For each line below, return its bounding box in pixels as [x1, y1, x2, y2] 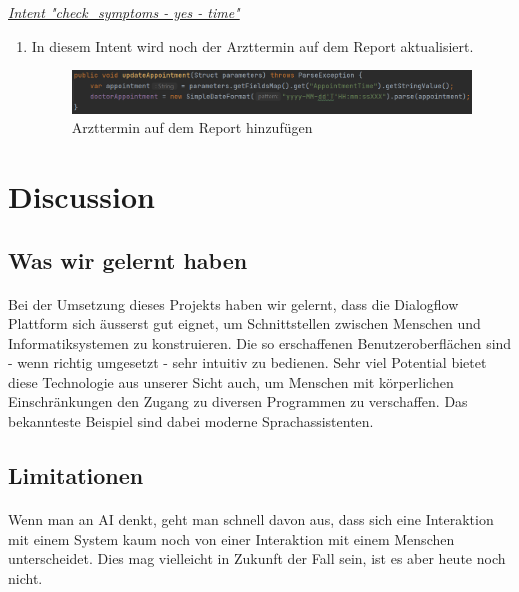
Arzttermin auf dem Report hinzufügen [71, 117, 313, 138]
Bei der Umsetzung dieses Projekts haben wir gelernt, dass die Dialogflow [8, 293, 459, 314]
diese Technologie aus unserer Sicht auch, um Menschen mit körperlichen [8, 371, 454, 392]
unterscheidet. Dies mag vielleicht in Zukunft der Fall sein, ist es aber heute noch [8, 548, 506, 569]
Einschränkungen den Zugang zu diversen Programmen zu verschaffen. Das [8, 391, 468, 412]
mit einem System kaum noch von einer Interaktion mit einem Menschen [8, 528, 455, 549]
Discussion [8, 175, 155, 216]
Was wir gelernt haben [8, 244, 248, 275]
